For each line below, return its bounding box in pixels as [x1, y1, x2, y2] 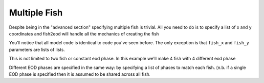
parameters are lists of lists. [9, 47, 65, 52]
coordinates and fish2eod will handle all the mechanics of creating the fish [9, 31, 159, 36]
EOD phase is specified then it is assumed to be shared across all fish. [9, 71, 151, 77]
